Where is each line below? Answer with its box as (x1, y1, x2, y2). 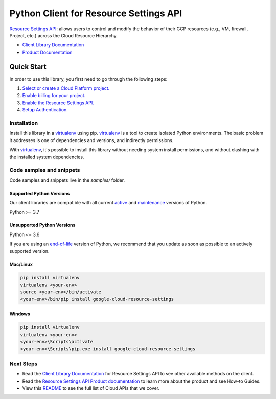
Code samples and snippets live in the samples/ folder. (9, 177, 125, 183)
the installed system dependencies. (9, 154, 84, 160)
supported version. (9, 248, 50, 254)
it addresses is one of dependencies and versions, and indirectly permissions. (9, 137, 174, 143)
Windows (9, 311, 30, 317)
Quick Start (9, 62, 47, 71)
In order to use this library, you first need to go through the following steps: (9, 76, 168, 82)
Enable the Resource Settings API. (22, 100, 95, 106)
